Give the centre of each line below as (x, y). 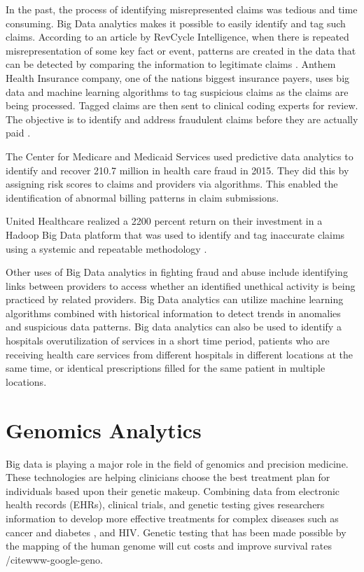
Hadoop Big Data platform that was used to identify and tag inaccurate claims (175, 234)
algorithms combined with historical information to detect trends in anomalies (173, 313)
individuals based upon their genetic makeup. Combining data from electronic (173, 490)
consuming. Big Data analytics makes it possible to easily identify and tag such (176, 23)
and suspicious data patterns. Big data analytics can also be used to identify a (174, 327)
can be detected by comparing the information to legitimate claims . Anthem (171, 64)
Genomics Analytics (104, 430)
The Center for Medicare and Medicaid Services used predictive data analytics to (180, 156)
